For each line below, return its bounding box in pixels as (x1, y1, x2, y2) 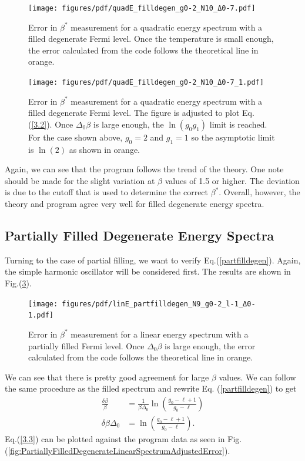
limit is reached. (209, 118, 267, 130)
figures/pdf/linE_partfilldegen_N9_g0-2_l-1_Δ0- (62, 299, 256, 308)
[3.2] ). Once (31, 118, 73, 130)
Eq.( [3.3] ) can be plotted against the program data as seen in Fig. (5, 432, 242, 445)
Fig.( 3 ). (5, 277, 32, 289)
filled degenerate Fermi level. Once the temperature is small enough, (28, 32, 274, 45)
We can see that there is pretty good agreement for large (5, 370, 209, 383)
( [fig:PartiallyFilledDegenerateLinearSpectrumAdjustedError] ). (5, 444, 230, 456)
